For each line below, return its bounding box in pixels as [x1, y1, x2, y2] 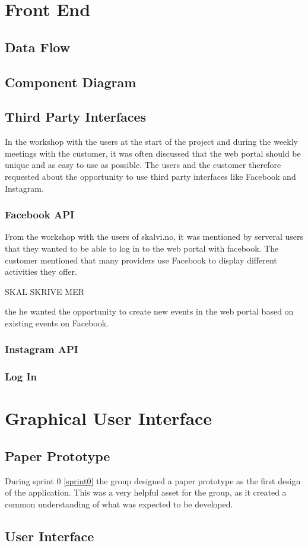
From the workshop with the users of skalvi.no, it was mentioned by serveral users [5, 230, 304, 243]
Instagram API [5, 342, 78, 357]
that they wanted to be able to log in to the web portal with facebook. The [5, 242, 279, 254]
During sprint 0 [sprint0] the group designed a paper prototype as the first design [5, 474, 301, 487]
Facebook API [5, 207, 75, 222]
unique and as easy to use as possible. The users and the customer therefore [5, 158, 281, 171]
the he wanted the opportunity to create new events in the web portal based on [5, 305, 294, 318]
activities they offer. [5, 265, 77, 278]
